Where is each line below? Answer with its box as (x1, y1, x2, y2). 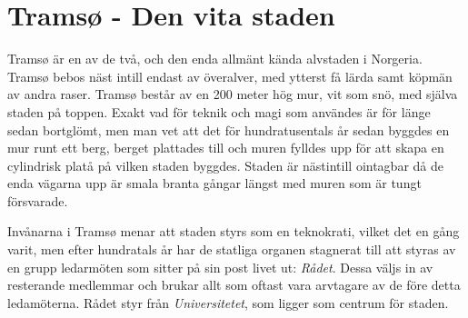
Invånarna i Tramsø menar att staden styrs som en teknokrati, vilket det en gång (7, 222, 460, 241)
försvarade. (7, 191, 68, 210)
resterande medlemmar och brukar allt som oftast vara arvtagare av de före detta (7, 275, 461, 294)
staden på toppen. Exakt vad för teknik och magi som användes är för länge (7, 102, 431, 121)
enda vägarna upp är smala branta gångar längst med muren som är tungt (7, 174, 422, 193)
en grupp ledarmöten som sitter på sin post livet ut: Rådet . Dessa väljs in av (7, 257, 433, 276)
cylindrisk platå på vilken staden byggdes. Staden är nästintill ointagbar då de (7, 155, 443, 174)
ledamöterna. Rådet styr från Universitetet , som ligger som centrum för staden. (7, 293, 449, 312)
